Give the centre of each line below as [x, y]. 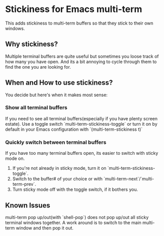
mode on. [15, 158]
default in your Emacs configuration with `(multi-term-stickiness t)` [74, 129]
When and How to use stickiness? [59, 83]
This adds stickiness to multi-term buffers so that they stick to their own [79, 23]
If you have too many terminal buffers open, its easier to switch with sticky [82, 153]
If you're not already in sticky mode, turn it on [59, 168]
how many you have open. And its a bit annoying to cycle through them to [81, 62]
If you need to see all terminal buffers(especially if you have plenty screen [81, 118]
